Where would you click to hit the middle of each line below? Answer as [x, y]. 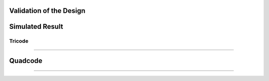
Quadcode [26, 61]
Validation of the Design [47, 11]
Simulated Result [36, 27]
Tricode [19, 41]
